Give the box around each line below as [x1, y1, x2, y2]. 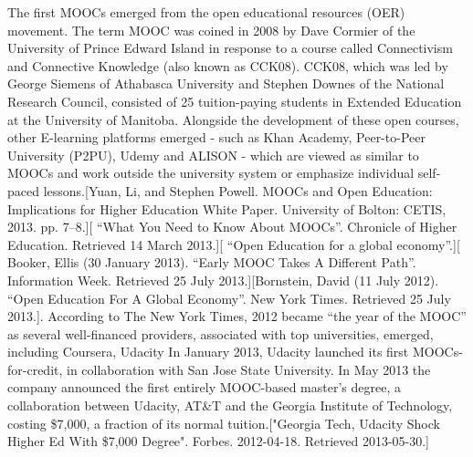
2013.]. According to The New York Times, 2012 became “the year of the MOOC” [7, 306, 467, 326]
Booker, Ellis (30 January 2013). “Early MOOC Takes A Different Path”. [7, 253, 416, 272]
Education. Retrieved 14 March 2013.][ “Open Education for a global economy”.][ [7, 234, 460, 254]
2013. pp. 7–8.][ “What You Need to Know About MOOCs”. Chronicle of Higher [7, 217, 457, 236]
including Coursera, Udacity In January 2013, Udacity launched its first [7, 342, 409, 361]
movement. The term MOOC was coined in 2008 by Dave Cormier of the [7, 20, 415, 39]
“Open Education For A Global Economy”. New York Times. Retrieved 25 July [7, 288, 451, 307]
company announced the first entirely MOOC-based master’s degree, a [7, 378, 401, 397]
